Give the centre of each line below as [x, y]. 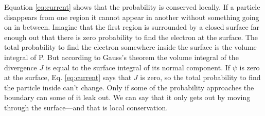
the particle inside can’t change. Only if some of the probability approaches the [129, 87]
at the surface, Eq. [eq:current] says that [68, 77]
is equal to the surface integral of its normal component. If [138, 67]
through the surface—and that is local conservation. [86, 107]
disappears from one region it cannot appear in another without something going [132, 17]
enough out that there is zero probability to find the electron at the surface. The [131, 37]
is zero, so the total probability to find [200, 77]
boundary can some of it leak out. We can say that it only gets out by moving [127, 97]
